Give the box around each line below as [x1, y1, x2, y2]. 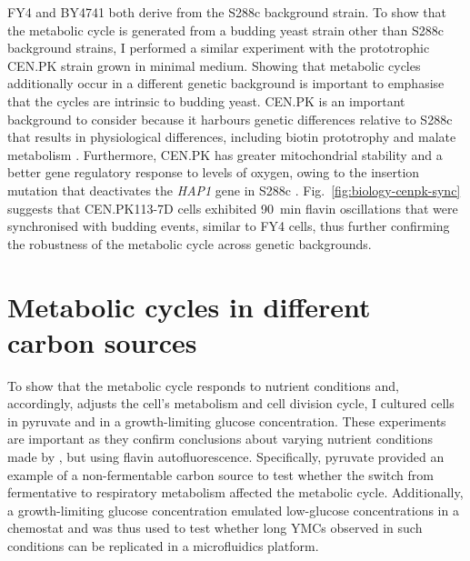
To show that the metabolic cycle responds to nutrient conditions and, [7, 376, 399, 395]
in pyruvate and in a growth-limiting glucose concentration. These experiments [7, 411, 446, 430]
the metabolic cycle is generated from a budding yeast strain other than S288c [7, 20, 444, 39]
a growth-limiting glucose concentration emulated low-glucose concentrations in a [7, 500, 459, 519]
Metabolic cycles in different [7, 287, 371, 325]
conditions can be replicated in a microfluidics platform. [7, 536, 319, 555]
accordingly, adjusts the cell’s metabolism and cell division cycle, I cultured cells [7, 394, 455, 413]
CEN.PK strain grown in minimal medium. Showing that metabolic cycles [7, 55, 421, 75]
